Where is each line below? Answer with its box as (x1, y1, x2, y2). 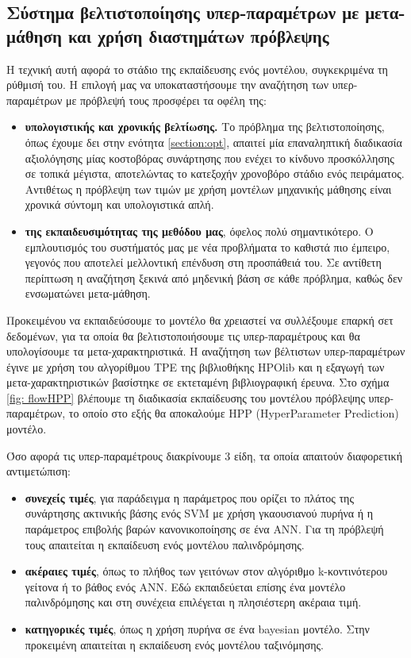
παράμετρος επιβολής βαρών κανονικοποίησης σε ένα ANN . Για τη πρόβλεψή (25, 521, 384, 537)
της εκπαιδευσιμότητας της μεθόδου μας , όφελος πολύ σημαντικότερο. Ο (25, 222, 374, 239)
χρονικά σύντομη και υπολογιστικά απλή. (25, 196, 214, 213)
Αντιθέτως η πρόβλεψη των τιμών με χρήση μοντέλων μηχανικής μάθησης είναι (25, 180, 392, 197)
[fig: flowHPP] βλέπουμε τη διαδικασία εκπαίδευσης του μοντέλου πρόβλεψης (6, 389, 365, 406)
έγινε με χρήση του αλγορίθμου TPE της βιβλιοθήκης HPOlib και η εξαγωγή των (6, 358, 385, 375)
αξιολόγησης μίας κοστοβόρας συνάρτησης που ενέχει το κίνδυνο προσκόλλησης (25, 149, 394, 166)
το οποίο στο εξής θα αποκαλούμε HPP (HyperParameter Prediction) (68, 405, 399, 421)
